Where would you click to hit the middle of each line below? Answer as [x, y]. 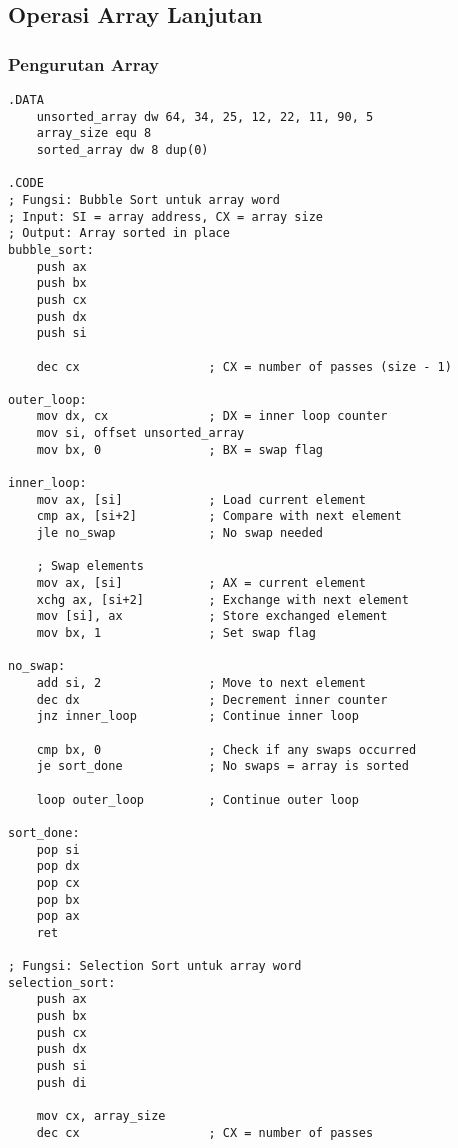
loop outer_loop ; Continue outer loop [197, 799]
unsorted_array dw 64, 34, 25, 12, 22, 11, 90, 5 [205, 116]
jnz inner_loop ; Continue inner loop [197, 716]
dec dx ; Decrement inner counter [212, 699]
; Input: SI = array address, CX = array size [165, 216]
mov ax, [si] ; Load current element [201, 499]
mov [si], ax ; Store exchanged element [212, 616]
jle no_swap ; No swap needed [179, 533]
